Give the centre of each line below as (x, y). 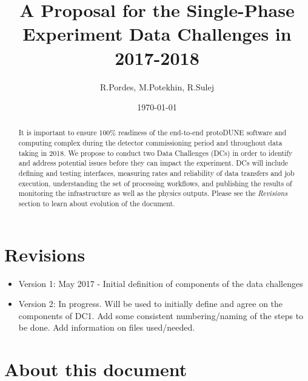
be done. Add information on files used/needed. (107, 327)
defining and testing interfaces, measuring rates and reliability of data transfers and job (156, 173)
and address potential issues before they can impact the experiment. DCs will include (153, 163)
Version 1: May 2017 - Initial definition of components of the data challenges (161, 283)
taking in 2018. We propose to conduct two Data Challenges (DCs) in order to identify (156, 153)
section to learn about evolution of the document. (97, 204)
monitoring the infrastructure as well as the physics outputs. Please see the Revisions (153, 193)
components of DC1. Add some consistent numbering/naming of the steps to (161, 315)
